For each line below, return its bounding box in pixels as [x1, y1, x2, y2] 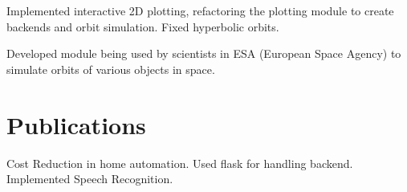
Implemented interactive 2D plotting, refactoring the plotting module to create [6, 2, 394, 18]
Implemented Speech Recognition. [6, 170, 173, 187]
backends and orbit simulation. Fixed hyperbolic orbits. [6, 18, 279, 35]
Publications [6, 108, 146, 141]
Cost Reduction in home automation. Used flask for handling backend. [6, 154, 353, 171]
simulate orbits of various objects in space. [6, 60, 215, 77]
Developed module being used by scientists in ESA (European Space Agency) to [6, 45, 401, 62]
